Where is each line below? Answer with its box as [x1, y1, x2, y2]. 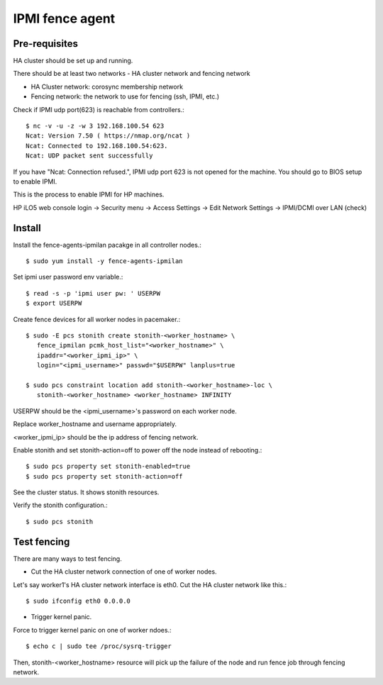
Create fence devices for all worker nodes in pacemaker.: [13, 315, 181, 323]
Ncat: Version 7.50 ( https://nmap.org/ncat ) [26, 132, 191, 140]
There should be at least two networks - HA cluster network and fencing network [13, 69, 251, 78]
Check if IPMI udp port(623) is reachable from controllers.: [13, 105, 184, 113]
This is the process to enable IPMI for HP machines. [13, 190, 165, 199]
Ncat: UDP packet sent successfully [26, 152, 153, 160]
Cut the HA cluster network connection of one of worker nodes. [30, 567, 217, 576]
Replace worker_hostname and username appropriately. [13, 420, 177, 428]
